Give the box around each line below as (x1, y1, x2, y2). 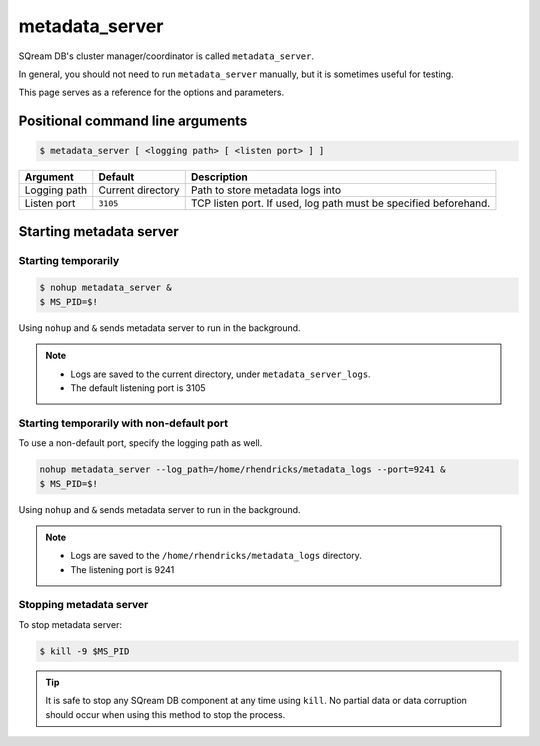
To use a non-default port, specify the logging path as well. (18, 437, 263, 449)
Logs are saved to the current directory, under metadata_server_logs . (70, 368, 371, 380)
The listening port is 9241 (70, 563, 175, 575)
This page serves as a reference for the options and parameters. (18, 86, 285, 99)
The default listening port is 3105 (70, 382, 206, 394)
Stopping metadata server (18, 598, 149, 612)
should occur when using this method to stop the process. (45, 708, 286, 720)
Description (190, 170, 249, 184)
